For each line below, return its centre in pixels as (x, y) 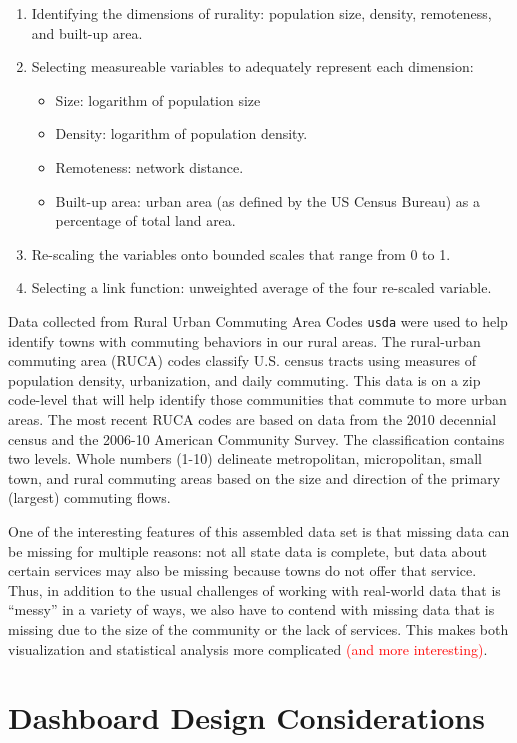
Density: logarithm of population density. (181, 133)
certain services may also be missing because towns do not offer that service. (242, 570)
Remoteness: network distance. (149, 166)
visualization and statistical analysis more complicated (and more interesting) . (248, 648)
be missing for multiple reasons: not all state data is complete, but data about (247, 550)
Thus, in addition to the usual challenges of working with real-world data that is (254, 589)
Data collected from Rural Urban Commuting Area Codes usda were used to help (258, 320)
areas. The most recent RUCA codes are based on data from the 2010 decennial (252, 418)
